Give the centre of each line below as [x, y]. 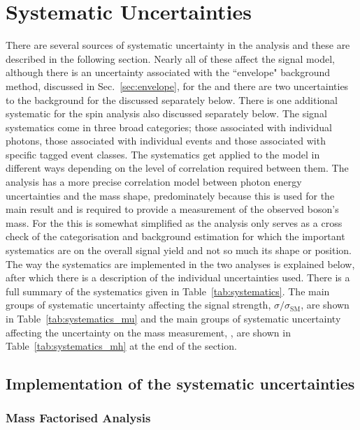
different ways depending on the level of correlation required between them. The [177, 168]
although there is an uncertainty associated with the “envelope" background [168, 72]
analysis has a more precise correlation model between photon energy [154, 182]
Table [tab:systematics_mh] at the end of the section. [121, 346]
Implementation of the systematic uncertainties [180, 384]
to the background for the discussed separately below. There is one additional [172, 99]
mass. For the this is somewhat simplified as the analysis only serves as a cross [174, 222]
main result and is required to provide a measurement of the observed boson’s [172, 209]
